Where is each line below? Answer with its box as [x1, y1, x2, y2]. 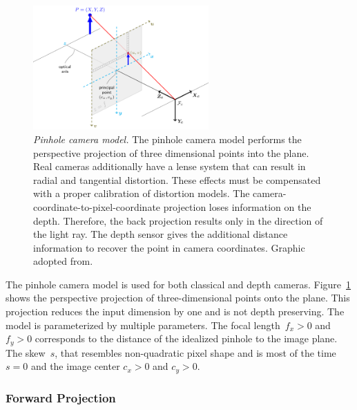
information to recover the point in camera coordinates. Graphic [33, 240, 305, 254]
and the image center [30, 359, 120, 373]
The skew [6, 345, 46, 360]
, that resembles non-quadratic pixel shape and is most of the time [55, 345, 336, 360]
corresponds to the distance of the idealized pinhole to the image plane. [35, 331, 338, 346]
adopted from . [33, 254, 93, 268]
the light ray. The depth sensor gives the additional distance [33, 227, 288, 241]
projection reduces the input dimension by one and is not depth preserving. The [6, 304, 345, 319]
